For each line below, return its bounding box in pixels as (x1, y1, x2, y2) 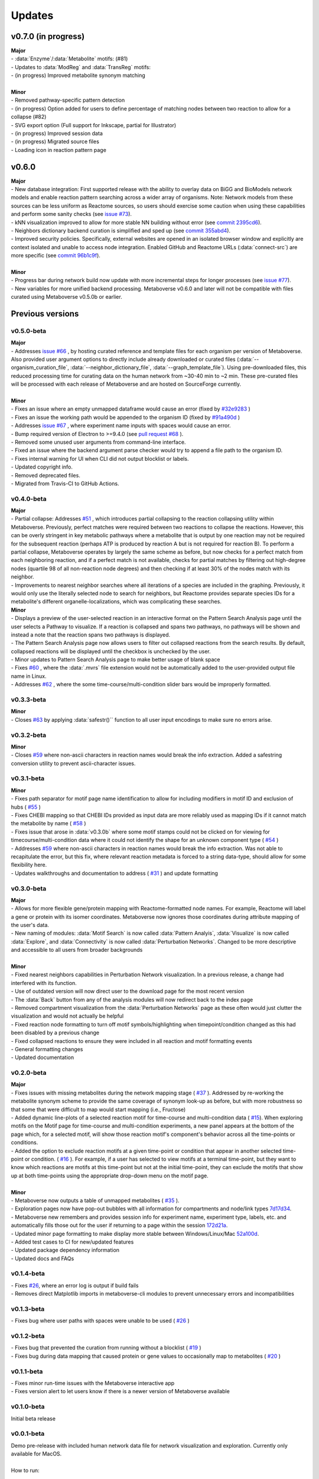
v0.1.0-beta (11, 1403, 45, 1411)
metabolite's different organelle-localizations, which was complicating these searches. (11, 598, 222, 605)
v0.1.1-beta (11, 1367, 43, 1375)
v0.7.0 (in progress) (11, 31, 85, 41)
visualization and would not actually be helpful (11, 1012, 124, 1020)
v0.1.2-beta (11, 1332, 45, 1340)
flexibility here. (11, 861, 47, 868)
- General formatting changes (11, 1045, 83, 1052)
